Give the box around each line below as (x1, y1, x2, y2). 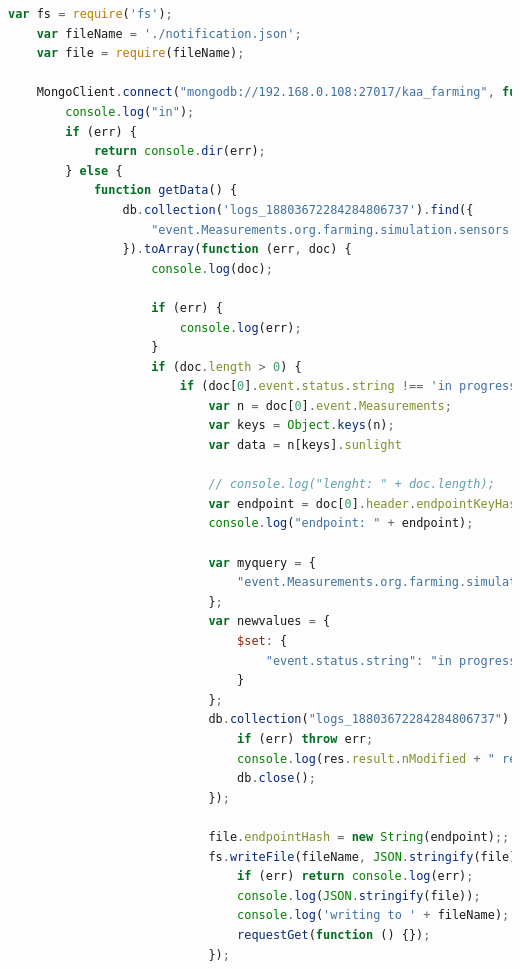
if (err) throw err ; (237, 731, 374, 746)
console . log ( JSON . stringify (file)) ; (237, 888, 481, 903)
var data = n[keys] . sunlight (208, 438, 402, 453)
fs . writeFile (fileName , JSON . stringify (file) (208, 849, 517, 864)
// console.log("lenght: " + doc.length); (208, 477, 495, 492)
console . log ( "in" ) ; (65, 104, 195, 119)
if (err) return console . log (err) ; (237, 869, 474, 884)
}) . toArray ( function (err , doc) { (122, 242, 352, 257)
